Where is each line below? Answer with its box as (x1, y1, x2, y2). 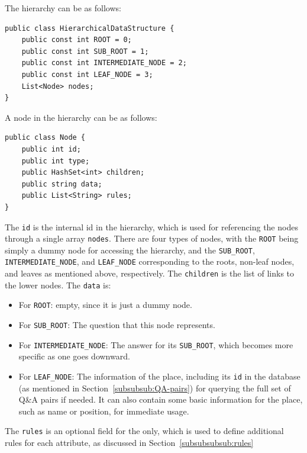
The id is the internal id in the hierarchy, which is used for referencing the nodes (5, 220, 298, 233)
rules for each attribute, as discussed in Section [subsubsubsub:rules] (5, 436, 254, 449)
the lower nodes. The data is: (5, 278, 111, 291)
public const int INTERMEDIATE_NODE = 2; (21, 59, 187, 68)
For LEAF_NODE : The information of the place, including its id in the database (18, 370, 300, 382)
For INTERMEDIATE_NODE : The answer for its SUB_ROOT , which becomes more (18, 338, 293, 351)
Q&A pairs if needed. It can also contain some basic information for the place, (18, 393, 303, 406)
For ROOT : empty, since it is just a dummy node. (18, 298, 192, 311)
